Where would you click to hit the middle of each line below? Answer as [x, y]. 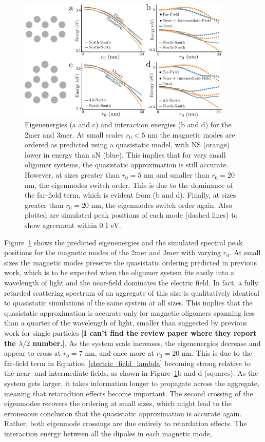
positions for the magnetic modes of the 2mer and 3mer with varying [112, 252]
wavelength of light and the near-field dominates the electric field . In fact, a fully [131, 282]
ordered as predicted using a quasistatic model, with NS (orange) [127, 145]
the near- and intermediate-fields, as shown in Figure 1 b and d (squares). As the [131, 373]
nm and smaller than [176, 175]
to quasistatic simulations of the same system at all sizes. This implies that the [128, 303]
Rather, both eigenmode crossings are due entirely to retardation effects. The [126, 423]
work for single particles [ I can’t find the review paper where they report [130, 332]
